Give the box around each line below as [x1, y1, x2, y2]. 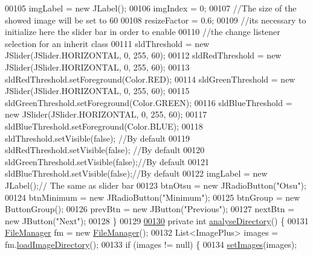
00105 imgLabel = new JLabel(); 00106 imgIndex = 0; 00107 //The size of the [5, 2, 297, 14]
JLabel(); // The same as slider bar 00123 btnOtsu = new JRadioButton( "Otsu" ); [5, 178, 306, 191]
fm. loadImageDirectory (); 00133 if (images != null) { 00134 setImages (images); [5, 238, 297, 250]
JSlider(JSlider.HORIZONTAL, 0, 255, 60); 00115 [5, 84, 190, 97]
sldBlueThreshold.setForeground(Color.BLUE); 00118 [5, 119, 203, 132]
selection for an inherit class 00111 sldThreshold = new [5, 37, 210, 49]
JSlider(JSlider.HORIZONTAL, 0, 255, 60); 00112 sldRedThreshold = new [5, 49, 282, 61]
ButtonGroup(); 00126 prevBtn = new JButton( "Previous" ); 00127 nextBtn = [5, 203, 295, 215]
